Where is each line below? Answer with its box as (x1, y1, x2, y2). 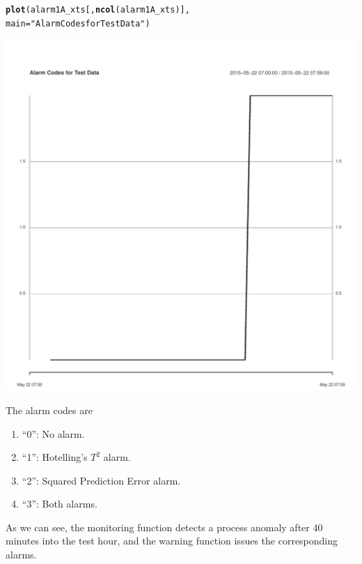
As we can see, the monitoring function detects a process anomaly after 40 (6, 519, 323, 534)
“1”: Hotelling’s (22, 450, 88, 464)
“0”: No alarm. (22, 426, 85, 441)
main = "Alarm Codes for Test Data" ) (6, 18, 150, 29)
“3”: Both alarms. (22, 496, 97, 511)
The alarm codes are (6, 402, 93, 417)
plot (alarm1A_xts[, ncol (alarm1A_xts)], (6, 5, 190, 15)
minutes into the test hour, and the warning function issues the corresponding (6, 533, 338, 548)
